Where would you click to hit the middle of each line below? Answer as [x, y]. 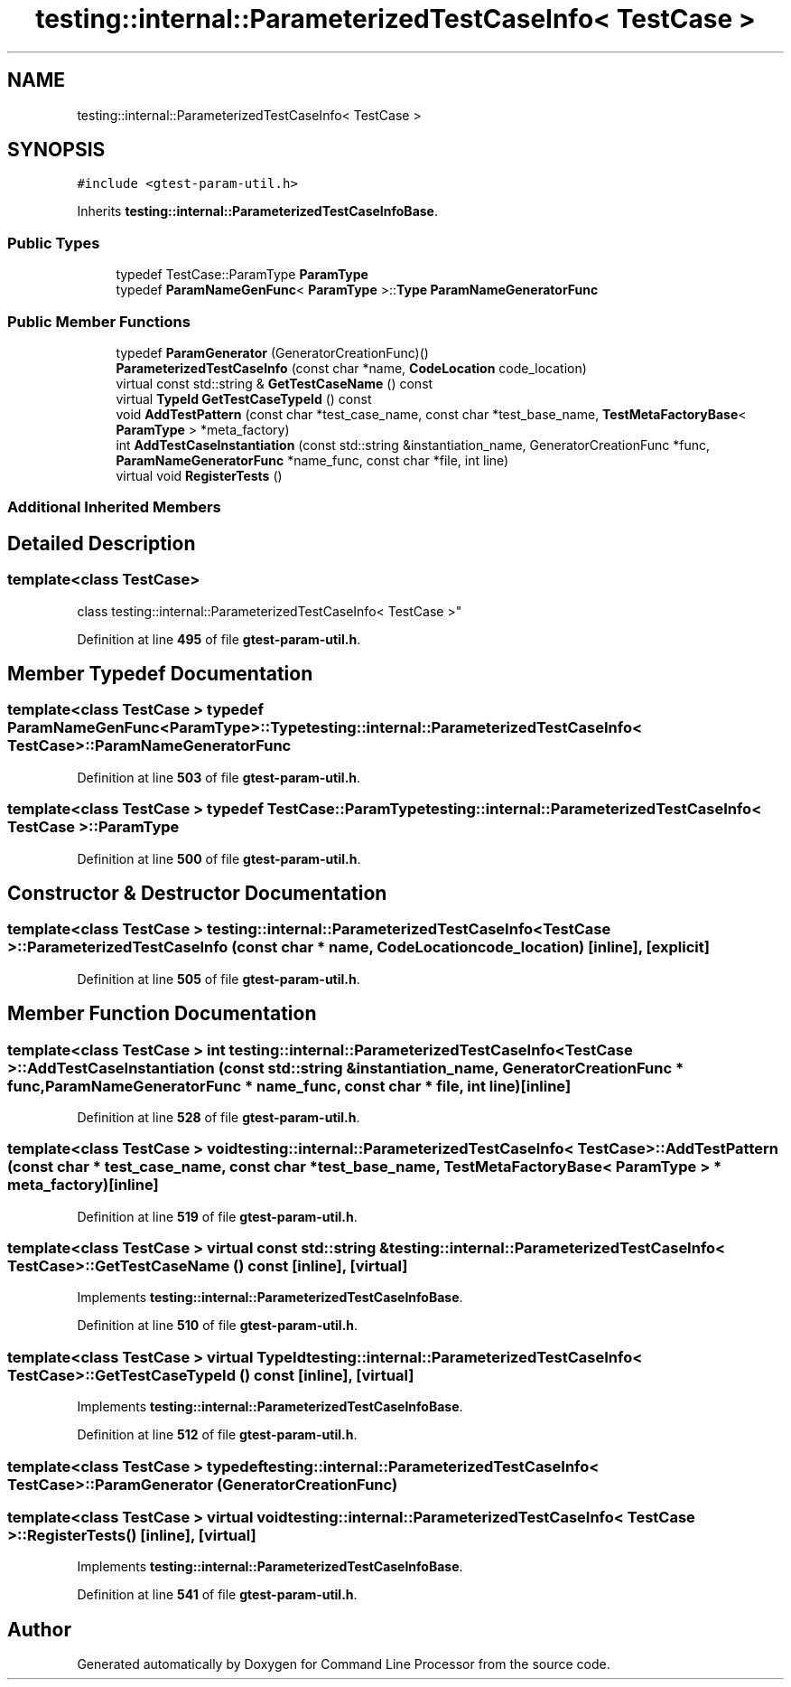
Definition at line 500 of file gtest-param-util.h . [219, 858]
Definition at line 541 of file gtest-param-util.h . [217, 1595]
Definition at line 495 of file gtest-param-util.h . [219, 639]
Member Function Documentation [162, 1014]
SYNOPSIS [56, 150]
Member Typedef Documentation [160, 673]
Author [39, 1629]
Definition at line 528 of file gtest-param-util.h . [219, 1117]
